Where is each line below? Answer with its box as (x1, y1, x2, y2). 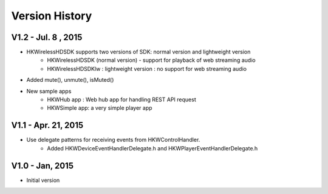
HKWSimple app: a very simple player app (47, 104, 152, 112)
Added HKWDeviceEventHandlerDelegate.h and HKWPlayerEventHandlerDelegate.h (47, 144, 258, 152)
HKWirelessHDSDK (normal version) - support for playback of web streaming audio (47, 56, 256, 64)
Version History (11, 9, 92, 22)
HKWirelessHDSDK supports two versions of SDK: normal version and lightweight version (26, 48, 251, 56)
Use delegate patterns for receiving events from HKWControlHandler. (26, 136, 200, 144)
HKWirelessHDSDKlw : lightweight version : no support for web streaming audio (47, 65, 247, 72)
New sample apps (26, 87, 72, 95)
